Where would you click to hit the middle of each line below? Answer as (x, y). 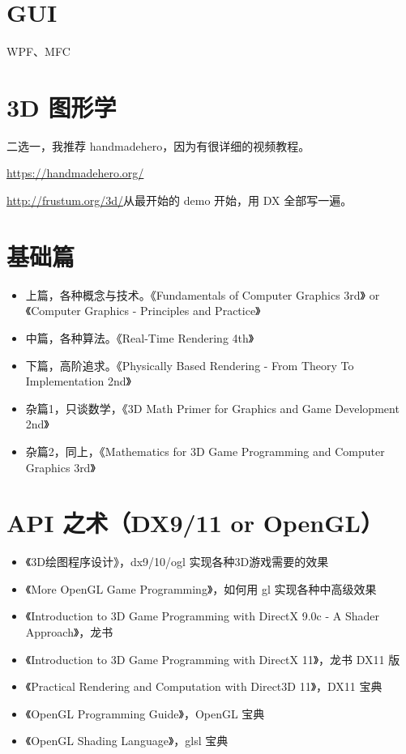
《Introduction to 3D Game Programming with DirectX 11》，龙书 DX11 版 (213, 659)
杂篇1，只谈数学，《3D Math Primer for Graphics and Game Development (212, 408)
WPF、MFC (38, 51)
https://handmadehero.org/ (75, 173)
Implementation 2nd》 (78, 381)
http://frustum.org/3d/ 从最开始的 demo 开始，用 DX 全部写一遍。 (179, 200)
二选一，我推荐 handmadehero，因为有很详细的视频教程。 (158, 145)
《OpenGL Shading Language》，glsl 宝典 (127, 741)
